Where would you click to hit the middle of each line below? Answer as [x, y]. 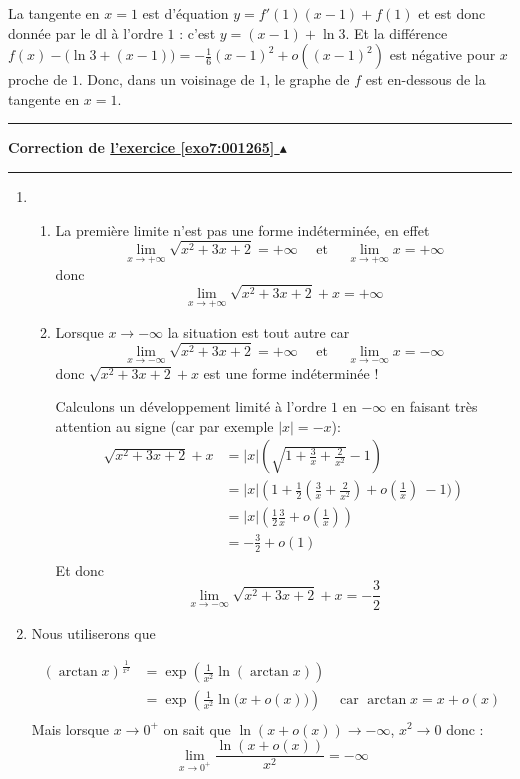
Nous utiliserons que [93, 632]
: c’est [197, 32]
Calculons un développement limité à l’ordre [191, 406]
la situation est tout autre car [258, 331]
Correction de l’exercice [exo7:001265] [141, 147]
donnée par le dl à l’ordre [85, 32]
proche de [38, 79]
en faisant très [434, 406]
